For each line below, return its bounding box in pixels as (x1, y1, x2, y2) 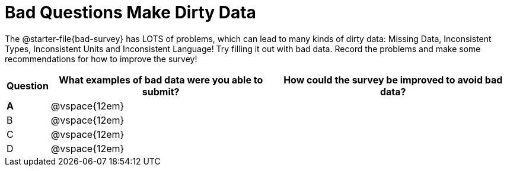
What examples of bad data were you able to (59, 73, 263, 86)
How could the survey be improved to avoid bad (283, 73, 503, 86)
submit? (142, 85, 180, 98)
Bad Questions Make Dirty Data (5, 2, 256, 22)
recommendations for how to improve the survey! (5, 53, 197, 64)
